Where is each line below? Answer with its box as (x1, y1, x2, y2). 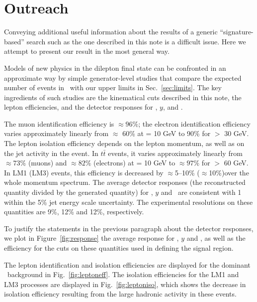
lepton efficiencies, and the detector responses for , (4, 102, 158, 112)
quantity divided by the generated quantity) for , (4, 187, 153, 197)
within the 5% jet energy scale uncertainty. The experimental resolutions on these (4, 196, 253, 207)
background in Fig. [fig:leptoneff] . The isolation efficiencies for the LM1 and (7, 269, 239, 280)
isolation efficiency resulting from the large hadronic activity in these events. (4, 289, 237, 299)
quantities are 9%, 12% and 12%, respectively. (4, 206, 144, 217)
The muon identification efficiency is (4, 118, 114, 129)
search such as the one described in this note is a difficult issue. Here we (26, 36, 246, 46)
